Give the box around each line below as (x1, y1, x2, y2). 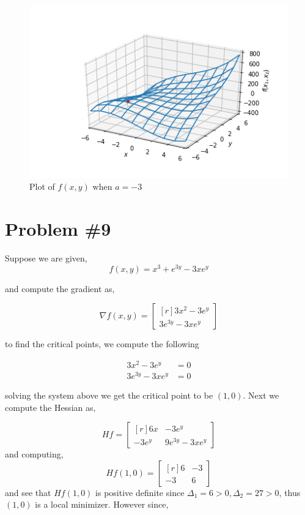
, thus (279, 486, 301, 498)
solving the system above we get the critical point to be (5, 389, 213, 402)
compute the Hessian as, (5, 400, 96, 413)
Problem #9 (5, 216, 111, 241)
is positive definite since (95, 486, 185, 498)
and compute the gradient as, (5, 282, 115, 295)
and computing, (5, 448, 64, 460)
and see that (5, 486, 51, 498)
